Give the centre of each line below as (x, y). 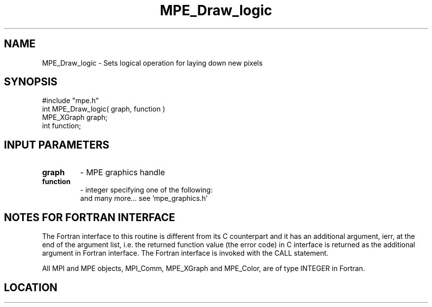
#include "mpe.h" (71, 101)
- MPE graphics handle (123, 173)
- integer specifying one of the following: (146, 190)
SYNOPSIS (31, 82)
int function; (62, 126)
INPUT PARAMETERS (57, 145)
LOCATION (31, 287)
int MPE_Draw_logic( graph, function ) (104, 109)
